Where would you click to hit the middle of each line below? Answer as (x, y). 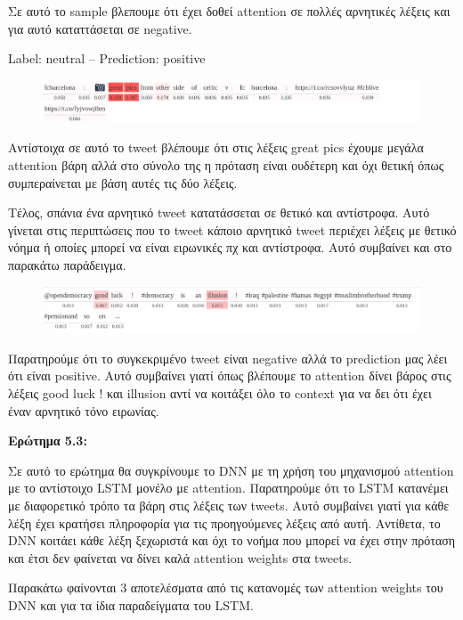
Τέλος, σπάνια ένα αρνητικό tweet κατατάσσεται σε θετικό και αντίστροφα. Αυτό (219, 212)
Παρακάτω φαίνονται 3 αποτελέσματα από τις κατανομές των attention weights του (226, 587)
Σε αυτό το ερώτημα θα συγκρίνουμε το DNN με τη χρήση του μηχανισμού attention (231, 470)
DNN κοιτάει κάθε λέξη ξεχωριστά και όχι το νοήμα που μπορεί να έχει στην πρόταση (232, 540)
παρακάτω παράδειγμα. (67, 265)
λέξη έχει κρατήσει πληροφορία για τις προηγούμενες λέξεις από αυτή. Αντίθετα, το (224, 522)
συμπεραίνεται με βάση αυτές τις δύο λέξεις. (123, 182)
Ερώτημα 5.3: (48, 441)
